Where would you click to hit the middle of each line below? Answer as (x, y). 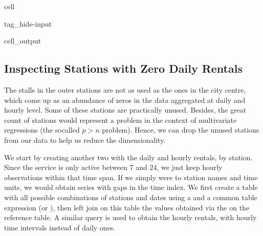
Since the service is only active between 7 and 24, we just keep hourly (113, 167)
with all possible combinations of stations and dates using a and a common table (131, 197)
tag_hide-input (28, 23)
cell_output (23, 41)
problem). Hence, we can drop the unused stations (181, 130)
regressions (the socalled (42, 130)
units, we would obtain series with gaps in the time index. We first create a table (131, 187)
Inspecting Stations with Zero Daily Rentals (123, 68)
